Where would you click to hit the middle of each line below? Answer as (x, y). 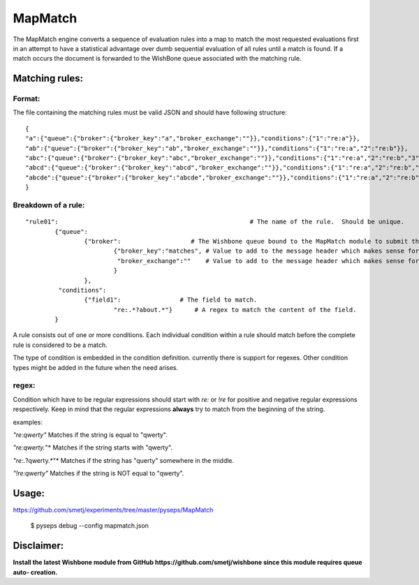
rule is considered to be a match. (60, 345)
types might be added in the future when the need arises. (95, 367)
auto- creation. (35, 572)
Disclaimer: (38, 546)
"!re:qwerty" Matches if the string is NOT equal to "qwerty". (98, 473)
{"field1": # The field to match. (171, 300)
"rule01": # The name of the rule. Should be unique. (215, 222)
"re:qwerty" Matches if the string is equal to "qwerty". (90, 435)
